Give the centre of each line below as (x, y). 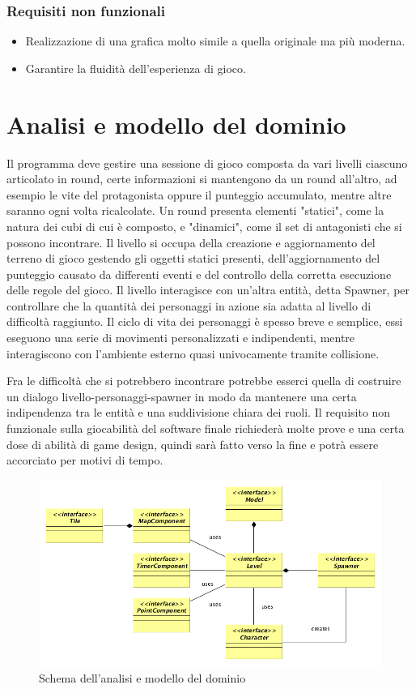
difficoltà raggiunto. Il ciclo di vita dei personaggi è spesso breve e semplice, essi (205, 321)
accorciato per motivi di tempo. (85, 460)
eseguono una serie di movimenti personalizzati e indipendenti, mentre (181, 338)
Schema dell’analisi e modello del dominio (142, 677)
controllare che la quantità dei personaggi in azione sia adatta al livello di (189, 305)
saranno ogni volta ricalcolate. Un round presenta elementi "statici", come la (195, 210)
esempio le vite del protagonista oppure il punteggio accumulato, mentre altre (199, 194)
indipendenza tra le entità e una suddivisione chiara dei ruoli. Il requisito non (199, 412)
